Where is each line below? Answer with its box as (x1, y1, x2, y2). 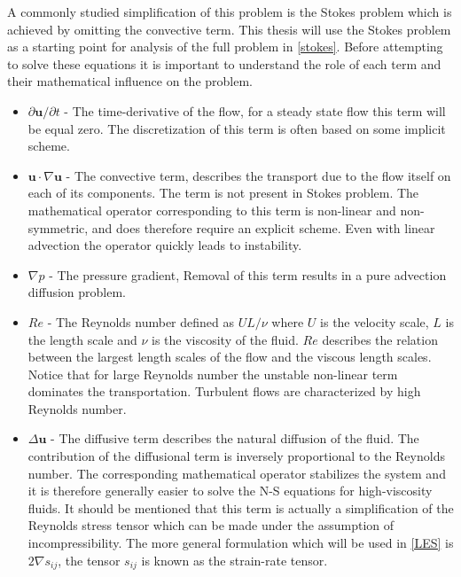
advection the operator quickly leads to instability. (27, 236, 302, 254)
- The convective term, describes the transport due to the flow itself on (66, 166, 451, 184)
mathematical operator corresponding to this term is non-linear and (27, 200, 396, 219)
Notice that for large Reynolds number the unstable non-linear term (27, 364, 398, 383)
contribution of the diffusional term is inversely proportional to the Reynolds (27, 447, 445, 465)
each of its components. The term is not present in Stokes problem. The (27, 183, 419, 202)
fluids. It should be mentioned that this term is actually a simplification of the (27, 498, 454, 517)
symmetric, (27, 218, 89, 237)
